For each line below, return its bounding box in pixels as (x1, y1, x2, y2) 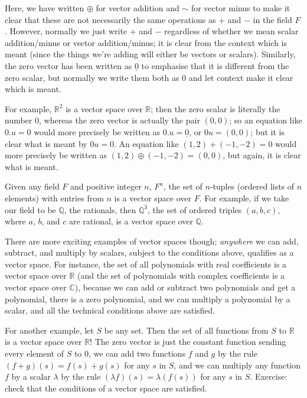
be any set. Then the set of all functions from (104, 324, 269, 336)
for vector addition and (96, 2, 179, 14)
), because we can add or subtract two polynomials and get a (74, 281, 296, 293)
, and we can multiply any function (174, 358, 301, 371)
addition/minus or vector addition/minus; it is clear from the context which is (5, 36, 288, 48)
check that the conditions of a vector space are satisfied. (5, 381, 207, 394)
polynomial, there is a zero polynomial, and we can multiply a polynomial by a (5, 292, 290, 305)
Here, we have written (5, 2, 84, 14)
